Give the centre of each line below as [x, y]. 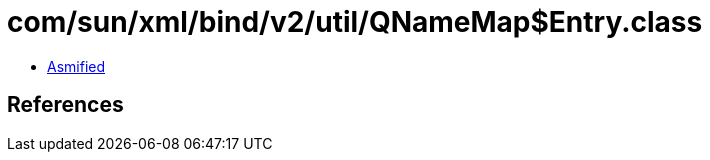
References [65, 105]
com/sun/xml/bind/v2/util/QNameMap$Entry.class [355, 22]
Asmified [76, 66]
